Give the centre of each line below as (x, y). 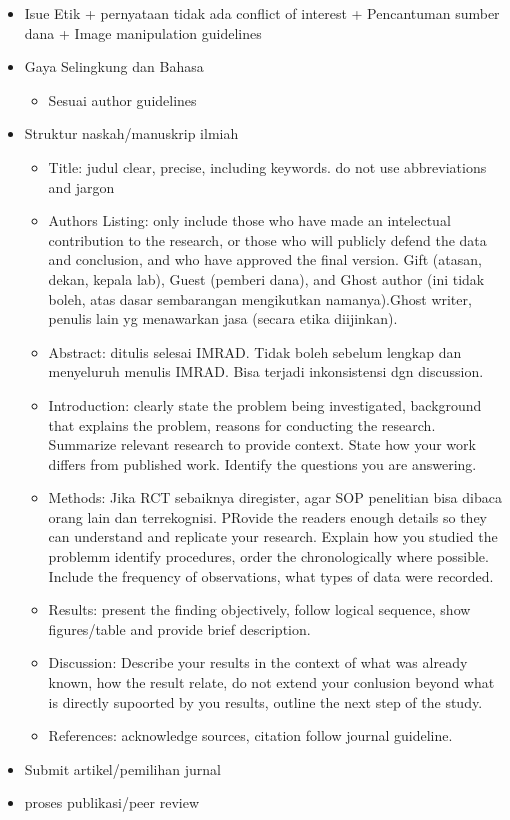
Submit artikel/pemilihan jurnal (122, 768)
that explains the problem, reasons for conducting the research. (242, 424)
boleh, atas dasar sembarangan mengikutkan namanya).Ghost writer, (260, 298)
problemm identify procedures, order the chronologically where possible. (268, 556)
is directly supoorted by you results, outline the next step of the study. (265, 701)
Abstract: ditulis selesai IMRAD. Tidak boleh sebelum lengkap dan (255, 351)
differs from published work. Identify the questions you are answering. (262, 463)
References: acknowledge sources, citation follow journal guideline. (250, 735)
